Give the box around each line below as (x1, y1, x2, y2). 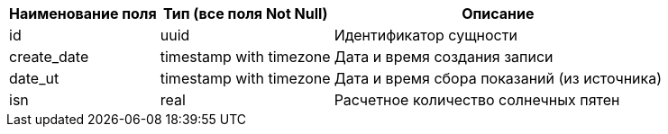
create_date (9, 48, 89, 66)
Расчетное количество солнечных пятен (334, 91, 620, 109)
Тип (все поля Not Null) (162, 4, 328, 22)
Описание (462, 4, 535, 22)
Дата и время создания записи (334, 48, 554, 66)
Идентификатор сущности (334, 26, 517, 44)
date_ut (9, 69, 59, 87)
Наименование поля (9, 4, 157, 22)
